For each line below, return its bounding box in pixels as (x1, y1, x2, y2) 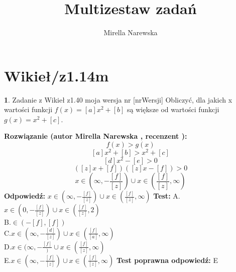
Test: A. (153, 191, 180, 201)
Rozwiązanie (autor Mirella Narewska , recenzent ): (4, 131, 187, 141)
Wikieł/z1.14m (4, 65, 109, 85)
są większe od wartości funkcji (127, 104, 219, 115)
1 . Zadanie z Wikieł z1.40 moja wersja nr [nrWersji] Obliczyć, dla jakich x (4, 94, 232, 105)
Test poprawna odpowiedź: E (116, 254, 218, 265)
